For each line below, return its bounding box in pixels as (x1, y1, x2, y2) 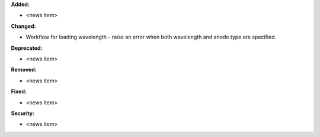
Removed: (11, 66, 37, 74)
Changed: (11, 23, 36, 30)
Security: (11, 110, 35, 117)
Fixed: (11, 88, 27, 95)
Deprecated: (11, 44, 43, 52)
